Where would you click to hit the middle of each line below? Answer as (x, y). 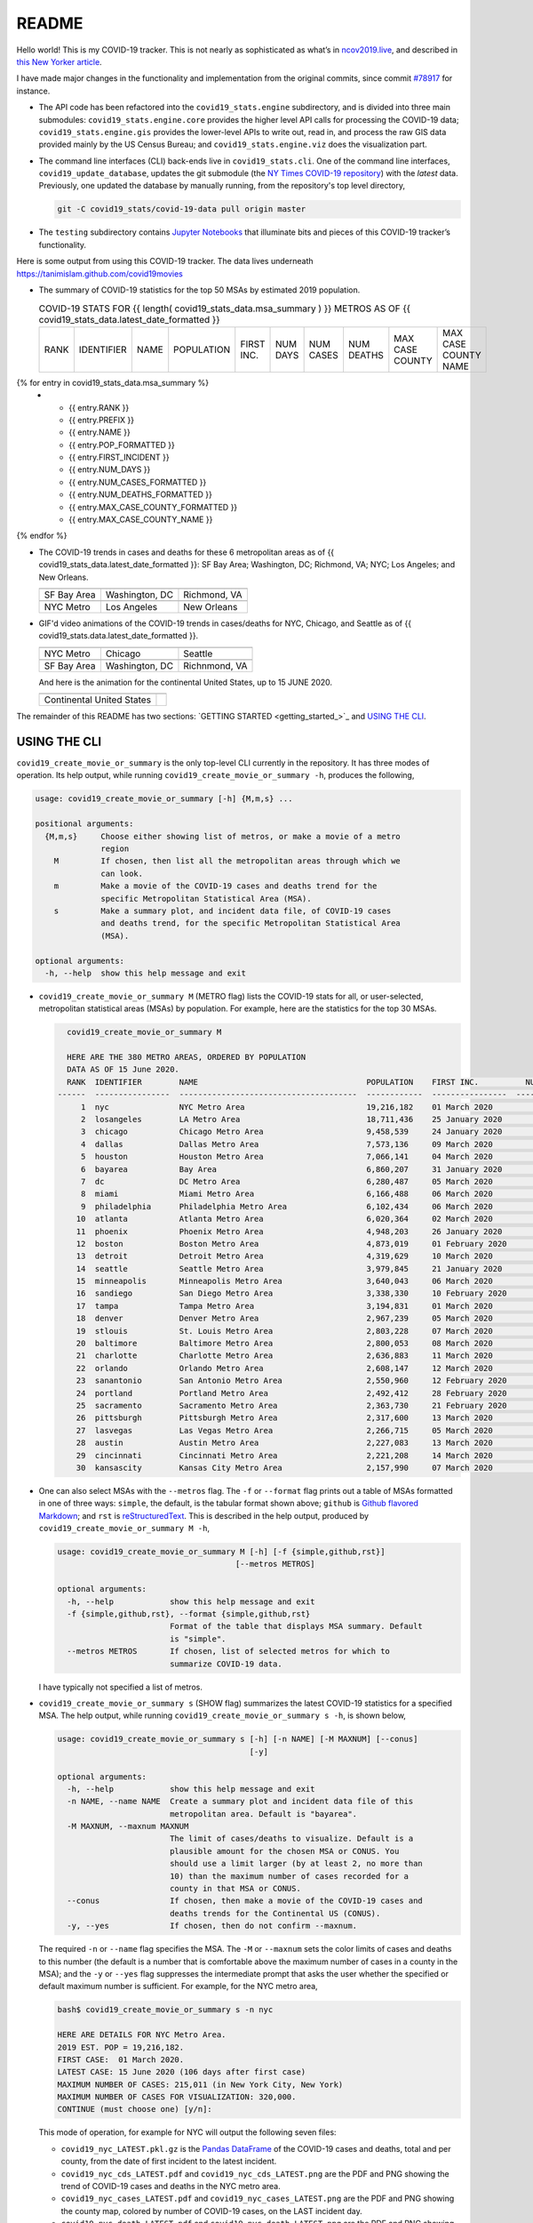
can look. (122, 873)
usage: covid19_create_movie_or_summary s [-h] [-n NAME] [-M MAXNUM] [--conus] (238, 1739)
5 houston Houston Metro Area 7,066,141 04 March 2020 (286, 1157)
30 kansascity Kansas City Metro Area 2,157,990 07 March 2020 (284, 1468)
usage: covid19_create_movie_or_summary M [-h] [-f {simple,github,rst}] (221, 1552)
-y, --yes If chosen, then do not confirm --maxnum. (212, 1926)
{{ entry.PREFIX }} (102, 420)
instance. (33, 91)
